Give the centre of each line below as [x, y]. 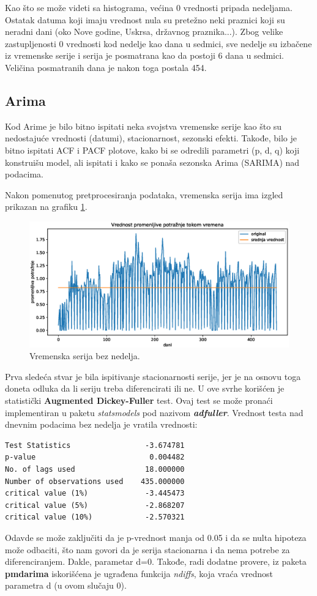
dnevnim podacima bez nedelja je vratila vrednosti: [101, 424]
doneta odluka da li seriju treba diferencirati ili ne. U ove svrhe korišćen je [145, 388]
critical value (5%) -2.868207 [95, 505]
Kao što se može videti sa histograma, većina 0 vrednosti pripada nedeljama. [149, 7]
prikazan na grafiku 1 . [46, 207]
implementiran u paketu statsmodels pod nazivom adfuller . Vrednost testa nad [154, 412]
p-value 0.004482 [95, 457]
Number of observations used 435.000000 [95, 481]
